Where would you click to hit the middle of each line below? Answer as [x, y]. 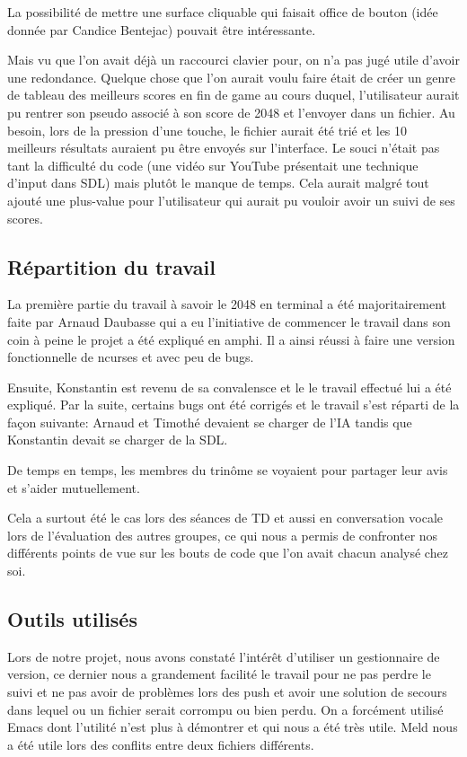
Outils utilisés [72, 619]
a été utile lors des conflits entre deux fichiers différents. [161, 744]
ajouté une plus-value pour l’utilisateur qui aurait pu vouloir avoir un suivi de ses [231, 200]
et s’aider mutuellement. [74, 487]
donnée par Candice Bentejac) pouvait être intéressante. [162, 29]
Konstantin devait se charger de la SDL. [118, 440]
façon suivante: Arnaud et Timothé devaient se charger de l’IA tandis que [210, 422]
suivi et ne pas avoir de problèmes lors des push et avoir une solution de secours [227, 692]
